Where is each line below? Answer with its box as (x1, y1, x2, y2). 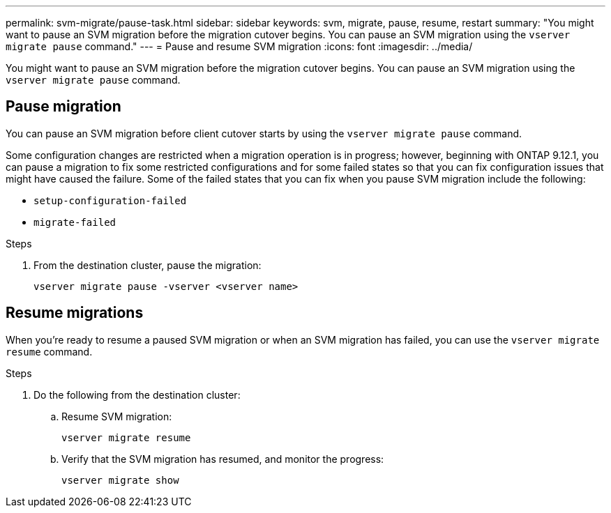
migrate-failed (33, 216, 116, 228)
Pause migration (6, 98, 121, 116)
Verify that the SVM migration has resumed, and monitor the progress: (61, 452, 384, 465)
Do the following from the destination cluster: (33, 388, 241, 401)
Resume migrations (6, 304, 144, 322)
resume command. (6, 345, 93, 358)
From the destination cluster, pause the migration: (33, 259, 262, 271)
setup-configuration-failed (33, 194, 187, 206)
